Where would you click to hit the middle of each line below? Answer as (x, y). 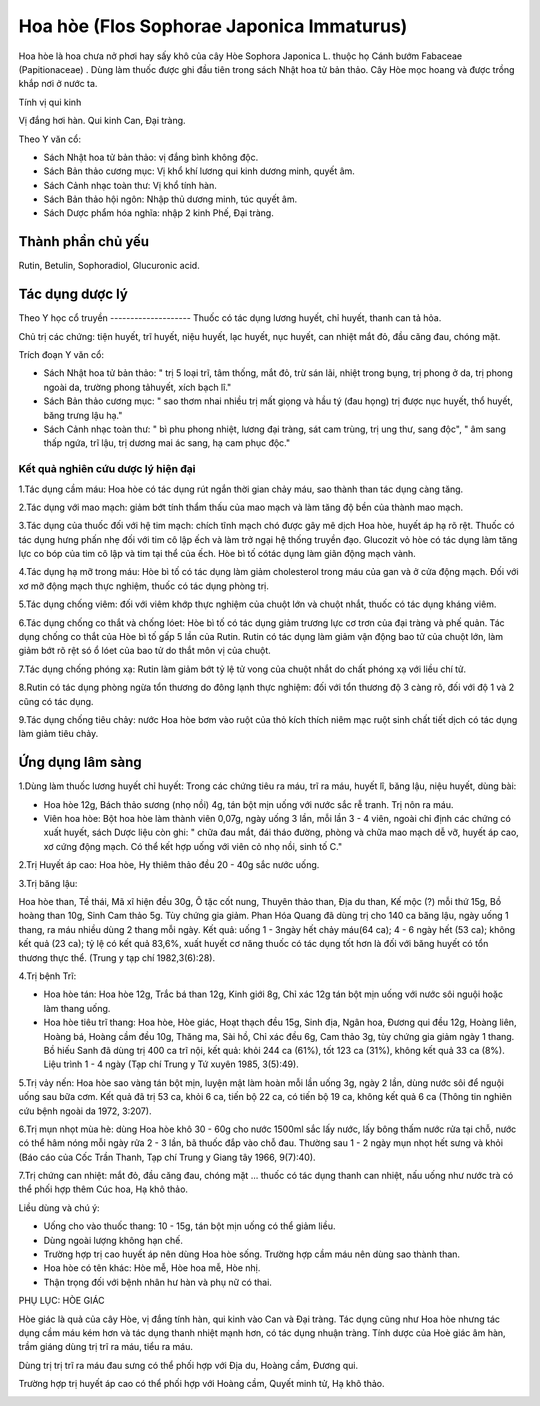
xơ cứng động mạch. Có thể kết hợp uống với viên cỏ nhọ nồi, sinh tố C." (193, 846)
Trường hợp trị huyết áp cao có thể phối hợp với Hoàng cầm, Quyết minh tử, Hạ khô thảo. (201, 1384)
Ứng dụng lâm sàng (80, 762)
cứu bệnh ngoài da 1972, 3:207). (85, 1111)
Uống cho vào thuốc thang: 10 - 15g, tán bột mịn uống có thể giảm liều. (189, 1226)
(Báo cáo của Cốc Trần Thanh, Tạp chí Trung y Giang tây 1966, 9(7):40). (167, 1157)
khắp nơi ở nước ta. (58, 84)
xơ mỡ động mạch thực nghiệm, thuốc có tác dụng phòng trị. (144, 586)
